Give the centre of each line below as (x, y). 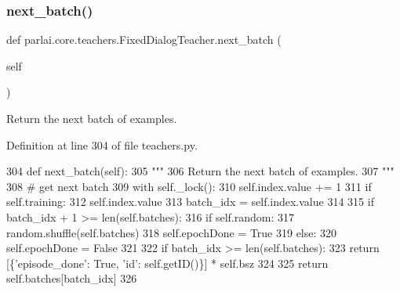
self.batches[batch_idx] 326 (72, 278)
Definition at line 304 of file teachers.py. (102, 144)
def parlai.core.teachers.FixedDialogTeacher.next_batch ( (144, 40)
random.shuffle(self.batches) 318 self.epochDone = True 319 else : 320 (172, 232)
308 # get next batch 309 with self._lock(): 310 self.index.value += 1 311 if (189, 186)
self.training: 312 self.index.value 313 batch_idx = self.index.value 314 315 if (190, 202)
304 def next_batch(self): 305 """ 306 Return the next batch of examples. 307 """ (200, 171)
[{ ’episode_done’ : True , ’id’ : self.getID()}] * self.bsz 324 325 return (167, 263)
